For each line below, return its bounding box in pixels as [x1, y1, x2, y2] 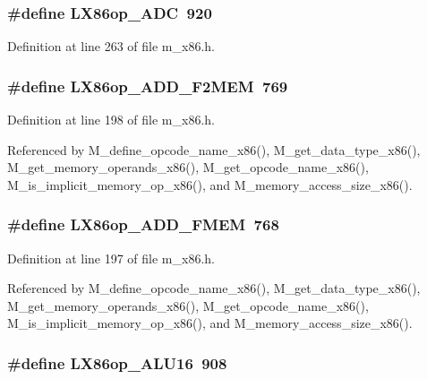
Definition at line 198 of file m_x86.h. [7, 110, 215, 129]
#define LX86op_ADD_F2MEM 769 [7, 74, 288, 97]
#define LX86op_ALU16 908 [7, 351, 227, 374]
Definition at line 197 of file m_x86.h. [7, 248, 215, 267]
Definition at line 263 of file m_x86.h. [7, 37, 215, 56]
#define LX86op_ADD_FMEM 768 [7, 213, 279, 236]
